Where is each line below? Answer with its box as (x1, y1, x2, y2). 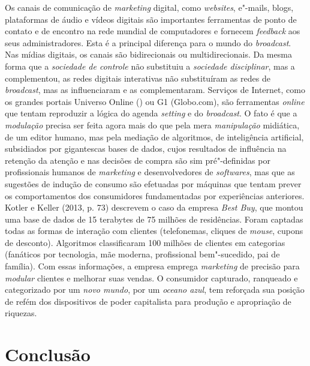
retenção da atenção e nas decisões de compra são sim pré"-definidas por (5, 154, 270, 166)
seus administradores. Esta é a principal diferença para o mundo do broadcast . (5, 36, 291, 49)
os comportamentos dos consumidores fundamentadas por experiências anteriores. (5, 189, 305, 202)
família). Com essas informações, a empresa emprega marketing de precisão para (5, 260, 300, 272)
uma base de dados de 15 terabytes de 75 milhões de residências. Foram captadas (5, 212, 303, 225)
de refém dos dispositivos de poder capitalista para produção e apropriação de (5, 295, 291, 307)
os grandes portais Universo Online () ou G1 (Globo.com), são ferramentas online (5, 95, 305, 107)
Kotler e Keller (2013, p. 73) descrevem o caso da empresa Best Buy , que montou (5, 201, 303, 214)
